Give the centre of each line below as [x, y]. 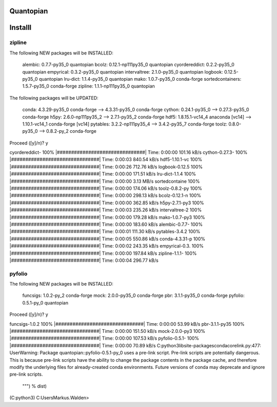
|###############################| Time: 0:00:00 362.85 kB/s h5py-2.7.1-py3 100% [107, 203]
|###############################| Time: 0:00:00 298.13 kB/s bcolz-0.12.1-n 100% [105, 196]
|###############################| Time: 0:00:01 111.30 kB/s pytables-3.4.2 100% [105, 232]
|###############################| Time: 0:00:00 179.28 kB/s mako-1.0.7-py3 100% [107, 217]
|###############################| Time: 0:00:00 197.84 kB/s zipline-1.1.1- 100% [103, 253]
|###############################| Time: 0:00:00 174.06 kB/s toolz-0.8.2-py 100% [106, 188]
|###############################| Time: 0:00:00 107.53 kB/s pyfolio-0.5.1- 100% [104, 338]
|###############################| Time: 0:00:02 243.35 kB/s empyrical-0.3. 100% [107, 246]
